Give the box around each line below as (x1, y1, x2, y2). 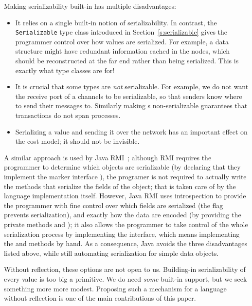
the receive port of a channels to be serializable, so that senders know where (15, 91, 242, 101)
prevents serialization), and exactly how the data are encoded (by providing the (4, 210, 241, 220)
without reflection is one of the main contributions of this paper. (4, 293, 196, 303)
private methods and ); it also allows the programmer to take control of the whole (4, 219, 248, 229)
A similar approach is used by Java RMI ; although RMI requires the (4, 152, 212, 162)
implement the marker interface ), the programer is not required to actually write (4, 171, 247, 181)
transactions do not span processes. (15, 110, 121, 120)
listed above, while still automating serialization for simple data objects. (4, 248, 219, 258)
